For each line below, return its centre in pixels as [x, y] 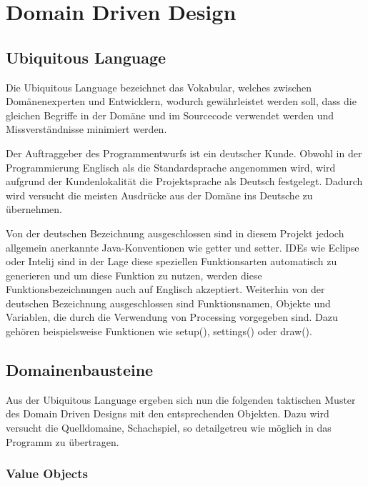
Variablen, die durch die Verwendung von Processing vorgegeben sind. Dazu [172, 317]
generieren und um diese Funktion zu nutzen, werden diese [134, 275]
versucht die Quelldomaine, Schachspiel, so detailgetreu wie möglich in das [169, 428]
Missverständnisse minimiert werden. [86, 129]
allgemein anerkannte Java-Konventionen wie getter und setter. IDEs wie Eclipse [183, 247]
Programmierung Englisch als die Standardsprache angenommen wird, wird [171, 167]
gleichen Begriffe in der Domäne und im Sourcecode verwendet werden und [170, 115]
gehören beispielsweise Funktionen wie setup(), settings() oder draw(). [159, 331]
